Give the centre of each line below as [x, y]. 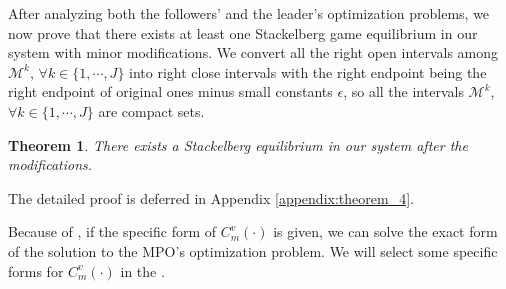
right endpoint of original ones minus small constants [170, 91]
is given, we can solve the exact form [385, 231]
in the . [142, 270]
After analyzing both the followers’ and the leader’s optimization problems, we [249, 13]
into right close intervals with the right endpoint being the [308, 71]
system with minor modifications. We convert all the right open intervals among [253, 52]
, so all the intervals [403, 91]
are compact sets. [151, 110]
